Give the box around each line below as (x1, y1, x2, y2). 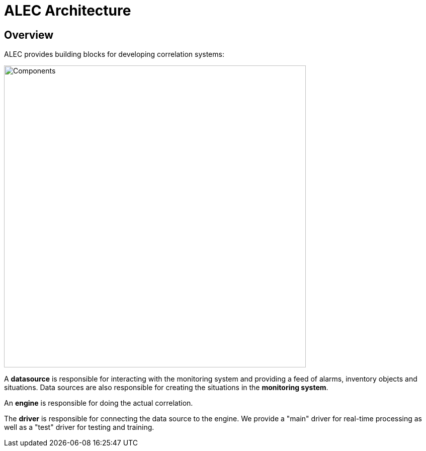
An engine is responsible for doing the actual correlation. (4, 399, 193, 408)
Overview (4, 28, 54, 41)
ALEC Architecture (4, 2, 131, 19)
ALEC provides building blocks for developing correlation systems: (4, 50, 224, 59)
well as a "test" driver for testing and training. (4, 423, 154, 432)
